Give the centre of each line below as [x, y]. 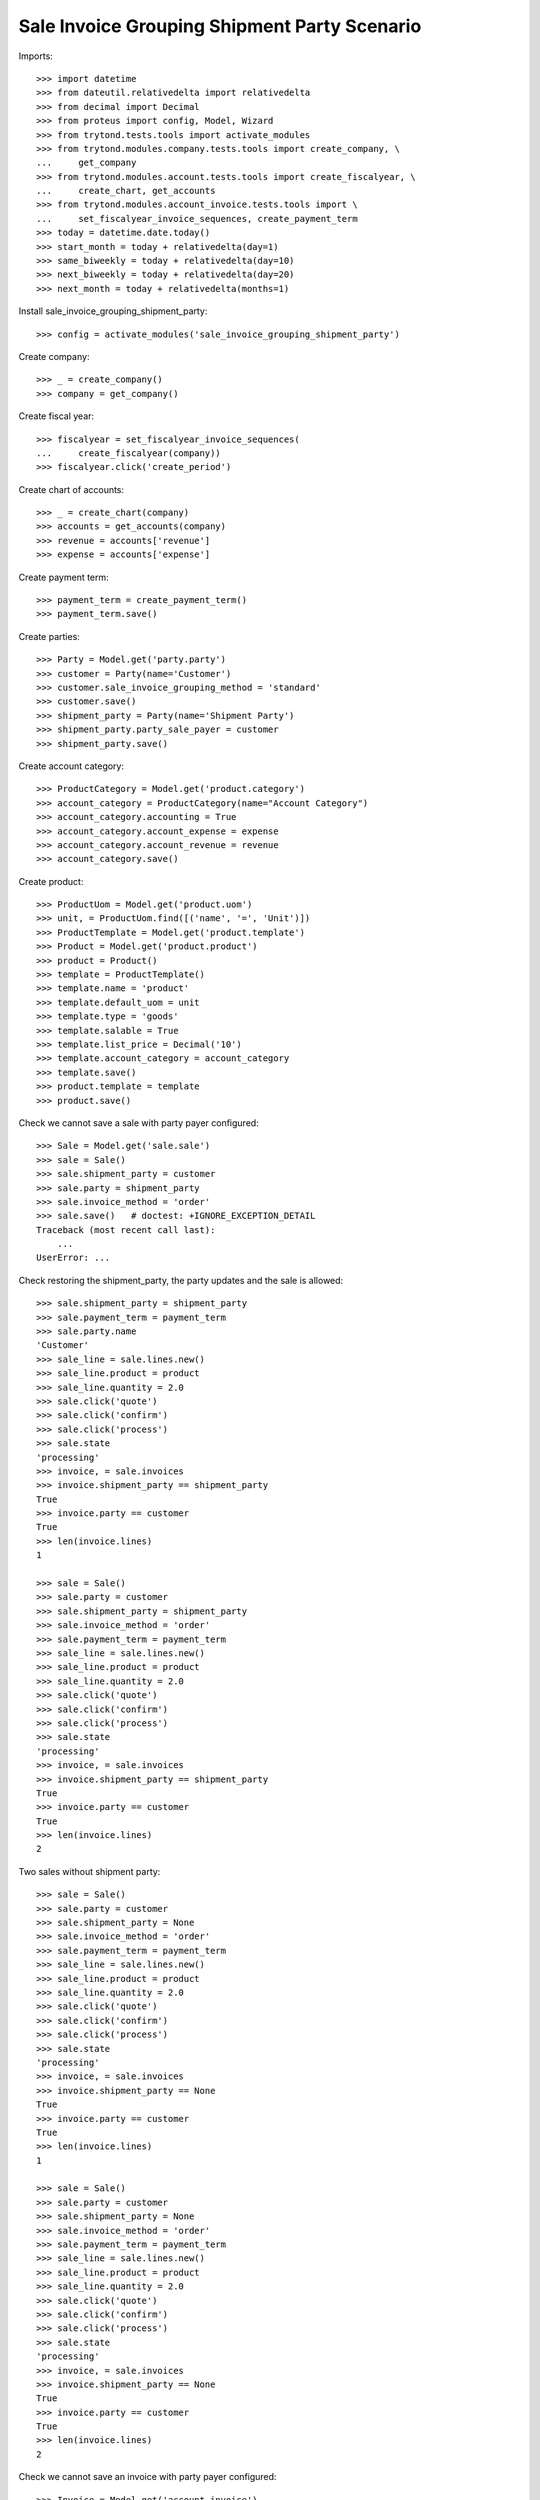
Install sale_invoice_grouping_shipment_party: [113, 311]
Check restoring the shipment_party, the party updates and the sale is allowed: [181, 1280]
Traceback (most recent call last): [126, 1229]
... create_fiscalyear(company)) [129, 453]
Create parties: [49, 636]
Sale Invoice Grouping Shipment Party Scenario [220, 26]
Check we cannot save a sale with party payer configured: [138, 1122]
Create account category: [71, 766]
